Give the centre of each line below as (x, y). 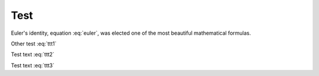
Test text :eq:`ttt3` (32, 65)
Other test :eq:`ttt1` (34, 44)
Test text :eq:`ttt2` (32, 54)
